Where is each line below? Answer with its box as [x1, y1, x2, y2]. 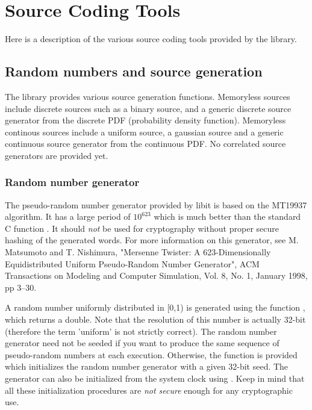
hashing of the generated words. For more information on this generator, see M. [5, 234, 299, 246]
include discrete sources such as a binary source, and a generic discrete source [5, 102, 292, 114]
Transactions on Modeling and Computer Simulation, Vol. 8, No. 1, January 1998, [5, 269, 308, 282]
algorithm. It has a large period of [5, 210, 131, 223]
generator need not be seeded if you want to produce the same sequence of [5, 337, 279, 349]
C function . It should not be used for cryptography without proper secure [5, 222, 279, 234]
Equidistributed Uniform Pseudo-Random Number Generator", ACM [5, 257, 260, 270]
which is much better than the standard [154, 210, 301, 223]
